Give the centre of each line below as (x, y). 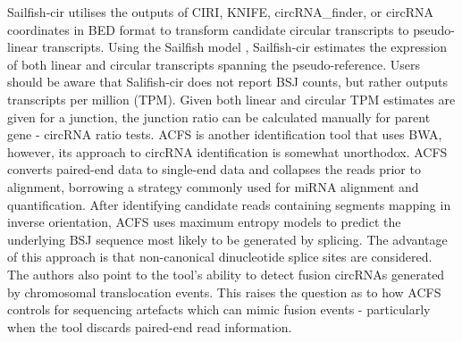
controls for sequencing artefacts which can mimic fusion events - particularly (219, 309)
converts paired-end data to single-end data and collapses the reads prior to (214, 169)
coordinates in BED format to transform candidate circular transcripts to (208, 29)
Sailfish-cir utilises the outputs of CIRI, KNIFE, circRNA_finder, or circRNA (221, 12)
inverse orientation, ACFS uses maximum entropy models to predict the (204, 222)
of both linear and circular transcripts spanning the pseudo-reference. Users (214, 64)
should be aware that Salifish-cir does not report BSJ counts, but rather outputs (227, 82)
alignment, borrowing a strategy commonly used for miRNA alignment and (213, 186)
